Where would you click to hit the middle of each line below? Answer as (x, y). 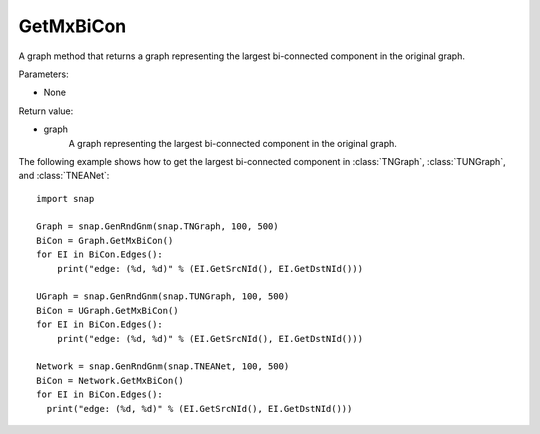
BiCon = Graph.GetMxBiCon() (105, 240)
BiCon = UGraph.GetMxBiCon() (107, 310)
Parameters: (43, 74)
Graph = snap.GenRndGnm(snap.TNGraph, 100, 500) (157, 226)
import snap (65, 198)
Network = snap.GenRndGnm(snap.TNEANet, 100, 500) (163, 366)
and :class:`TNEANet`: (64, 176)
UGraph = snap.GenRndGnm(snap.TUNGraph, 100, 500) (163, 296)
